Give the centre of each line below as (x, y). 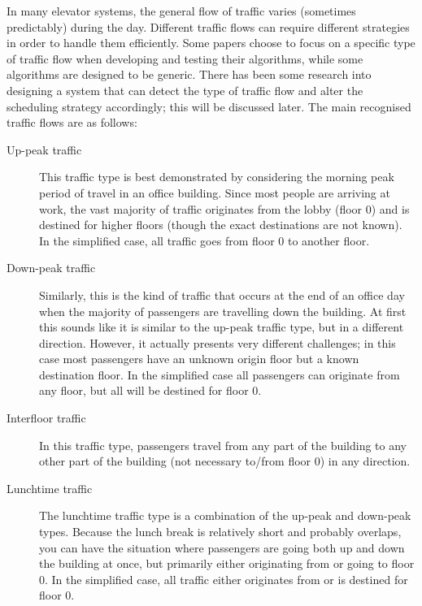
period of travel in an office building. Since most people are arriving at (215, 192)
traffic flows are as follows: (72, 122)
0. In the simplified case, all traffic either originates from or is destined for (224, 579)
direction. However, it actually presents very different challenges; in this (218, 342)
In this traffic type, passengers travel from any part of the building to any (223, 445)
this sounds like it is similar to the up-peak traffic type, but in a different (222, 327)
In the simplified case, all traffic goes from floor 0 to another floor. (204, 240)
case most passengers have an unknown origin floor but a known (199, 359)
